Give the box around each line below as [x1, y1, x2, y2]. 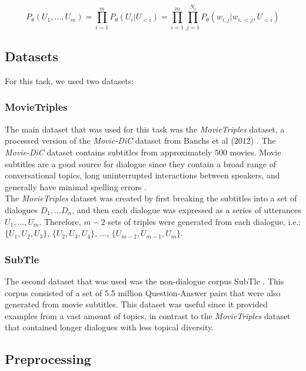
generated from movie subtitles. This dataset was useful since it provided [5, 298, 268, 310]
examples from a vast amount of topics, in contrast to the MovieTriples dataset [5, 309, 291, 322]
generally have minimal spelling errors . [5, 180, 147, 193]
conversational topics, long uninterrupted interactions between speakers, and [5, 169, 280, 181]
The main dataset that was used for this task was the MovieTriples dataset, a [5, 122, 285, 135]
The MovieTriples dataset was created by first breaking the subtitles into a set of [5, 192, 297, 204]
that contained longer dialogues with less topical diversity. [5, 321, 214, 333]
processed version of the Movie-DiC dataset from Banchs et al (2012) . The [5, 134, 276, 147]
